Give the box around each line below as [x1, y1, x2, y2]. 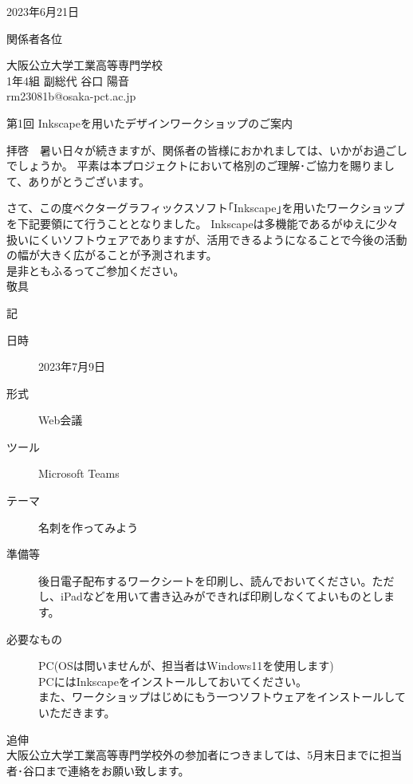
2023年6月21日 [6, 3, 79, 19]
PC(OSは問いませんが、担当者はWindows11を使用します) [38, 657, 334, 674]
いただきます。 [38, 704, 116, 720]
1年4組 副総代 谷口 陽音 [6, 72, 129, 89]
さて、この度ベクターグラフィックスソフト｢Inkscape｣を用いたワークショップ [6, 199, 405, 216]
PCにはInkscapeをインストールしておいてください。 [38, 672, 308, 689]
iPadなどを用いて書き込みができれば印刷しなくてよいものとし [60, 588, 383, 605]
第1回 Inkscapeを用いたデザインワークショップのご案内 [6, 114, 293, 131]
